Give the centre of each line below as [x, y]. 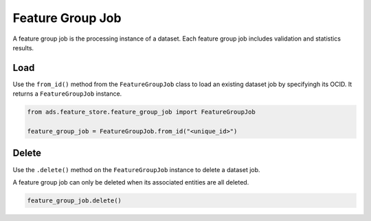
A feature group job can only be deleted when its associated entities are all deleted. [131, 182]
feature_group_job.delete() [74, 200]
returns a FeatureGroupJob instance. [67, 94]
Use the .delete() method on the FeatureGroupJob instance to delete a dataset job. [136, 169]
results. [23, 48]
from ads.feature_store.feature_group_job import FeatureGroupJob [141, 112]
